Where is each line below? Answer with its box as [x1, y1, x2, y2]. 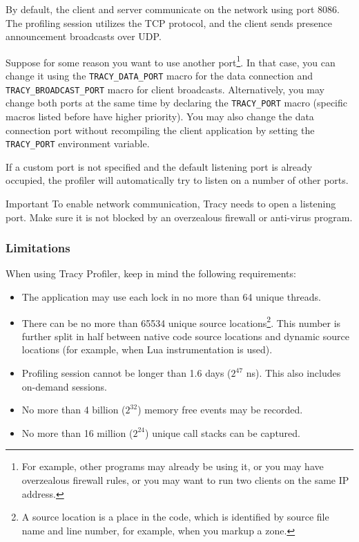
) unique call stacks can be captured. [145, 425, 300, 440]
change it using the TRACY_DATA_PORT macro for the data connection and [6, 68, 313, 83]
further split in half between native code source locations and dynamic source [21, 328, 349, 343]
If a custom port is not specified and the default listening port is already [6, 159, 313, 174]
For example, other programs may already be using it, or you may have [21, 459, 324, 474]
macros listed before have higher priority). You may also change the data [6, 109, 314, 123]
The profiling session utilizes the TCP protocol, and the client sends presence [6, 15, 332, 30]
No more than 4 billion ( [21, 402, 126, 417]
